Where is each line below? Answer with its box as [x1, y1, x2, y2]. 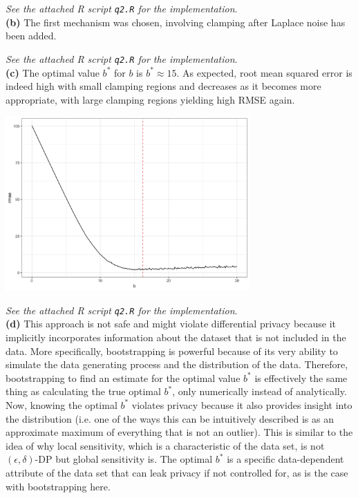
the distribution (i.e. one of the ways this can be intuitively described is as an [6, 411, 334, 425]
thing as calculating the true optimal [6, 384, 161, 399]
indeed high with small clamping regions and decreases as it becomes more [6, 79, 321, 93]
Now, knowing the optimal [6, 397, 117, 412]
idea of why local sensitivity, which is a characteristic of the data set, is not [6, 438, 325, 452]
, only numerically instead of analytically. [172, 384, 347, 399]
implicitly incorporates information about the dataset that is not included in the [6, 330, 346, 344]
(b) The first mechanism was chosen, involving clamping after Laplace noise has [6, 15, 346, 29]
